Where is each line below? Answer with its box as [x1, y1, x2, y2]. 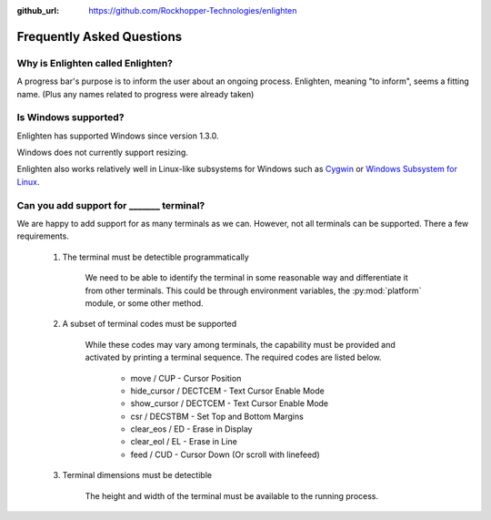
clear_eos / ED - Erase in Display [130, 423, 253, 434]
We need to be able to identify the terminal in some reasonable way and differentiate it [85, 272, 408, 283]
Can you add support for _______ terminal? [16, 199, 205, 211]
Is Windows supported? [16, 111, 125, 124]
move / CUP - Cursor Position [130, 372, 242, 383]
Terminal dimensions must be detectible [62, 470, 213, 481]
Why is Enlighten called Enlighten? [16, 56, 173, 69]
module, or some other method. [85, 297, 204, 309]
